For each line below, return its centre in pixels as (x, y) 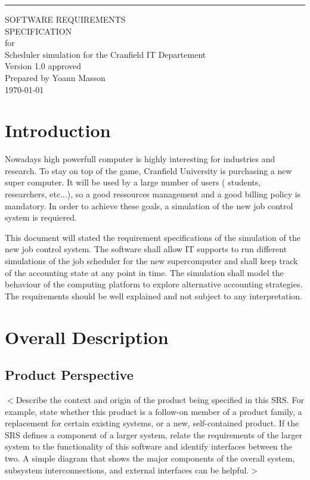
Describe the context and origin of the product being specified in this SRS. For (160, 399)
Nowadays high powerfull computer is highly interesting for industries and (140, 159)
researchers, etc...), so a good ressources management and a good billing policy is (153, 194)
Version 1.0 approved (43, 66)
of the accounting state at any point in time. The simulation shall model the (144, 272)
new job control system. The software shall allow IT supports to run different (146, 249)
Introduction (58, 130)
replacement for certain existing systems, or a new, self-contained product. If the (152, 423)
